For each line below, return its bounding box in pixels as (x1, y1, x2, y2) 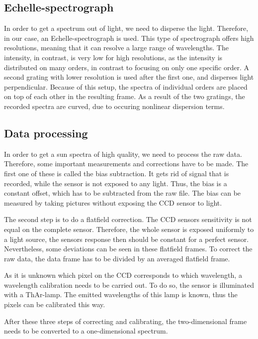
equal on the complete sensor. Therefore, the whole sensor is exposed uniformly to (4, 224, 254, 234)
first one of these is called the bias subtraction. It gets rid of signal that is (4, 168, 229, 178)
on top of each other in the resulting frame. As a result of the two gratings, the (4, 91, 245, 102)
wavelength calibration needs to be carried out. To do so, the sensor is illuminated (4, 279, 254, 290)
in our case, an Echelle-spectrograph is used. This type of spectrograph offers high (4, 32, 254, 43)
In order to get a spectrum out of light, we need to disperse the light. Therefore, (4, 23, 249, 33)
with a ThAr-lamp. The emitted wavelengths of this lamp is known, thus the (4, 289, 238, 300)
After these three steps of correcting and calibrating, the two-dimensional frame (4, 316, 247, 326)
